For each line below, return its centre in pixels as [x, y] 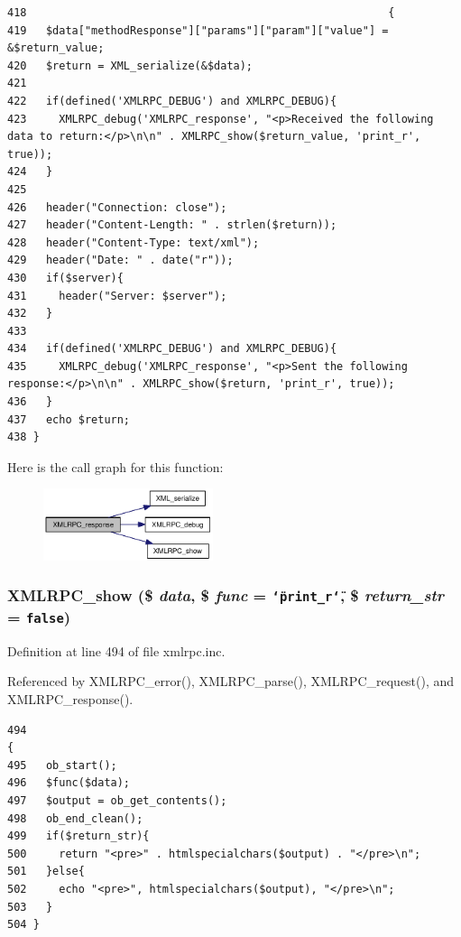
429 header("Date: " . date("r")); [120, 260]
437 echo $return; [69, 419]
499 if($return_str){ [78, 836]
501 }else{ [46, 872]
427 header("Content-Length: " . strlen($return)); [172, 225]
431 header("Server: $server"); [117, 296]
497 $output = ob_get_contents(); [117, 800]
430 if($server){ [65, 278]
